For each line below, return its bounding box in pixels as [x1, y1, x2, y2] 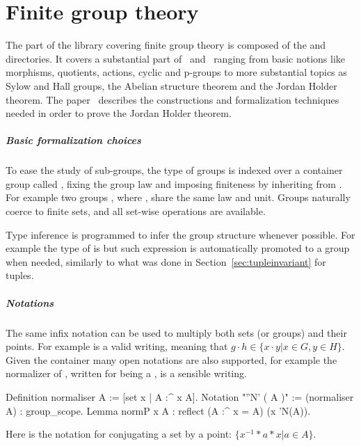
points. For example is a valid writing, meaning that [6, 339, 228, 353]
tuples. [6, 268, 34, 282]
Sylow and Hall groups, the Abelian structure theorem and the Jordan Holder [6, 78, 337, 93]
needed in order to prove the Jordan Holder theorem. [6, 106, 232, 120]
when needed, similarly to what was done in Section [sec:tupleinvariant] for [6, 254, 326, 269]
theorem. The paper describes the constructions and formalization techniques [6, 92, 339, 106]
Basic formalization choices [6, 133, 141, 148]
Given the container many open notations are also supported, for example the [6, 352, 337, 367]
